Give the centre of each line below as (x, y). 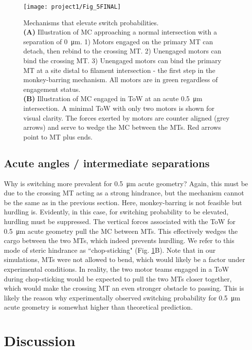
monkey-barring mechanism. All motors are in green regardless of (121, 79)
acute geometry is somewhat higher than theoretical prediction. (99, 307)
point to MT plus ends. (58, 136)
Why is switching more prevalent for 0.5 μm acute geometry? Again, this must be (126, 183)
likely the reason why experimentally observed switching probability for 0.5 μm (122, 297)
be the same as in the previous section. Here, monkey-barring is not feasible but (123, 202)
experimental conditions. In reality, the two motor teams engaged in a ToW (117, 269)
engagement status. (52, 89)
